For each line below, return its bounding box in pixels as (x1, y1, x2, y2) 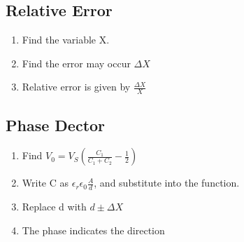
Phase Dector (6, 114, 106, 135)
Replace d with (22, 199, 87, 214)
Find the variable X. (22, 32, 110, 47)
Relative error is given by (22, 79, 131, 94)
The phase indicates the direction (22, 222, 165, 237)
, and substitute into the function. (94, 175, 240, 190)
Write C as (22, 175, 69, 190)
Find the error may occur (22, 55, 131, 70)
